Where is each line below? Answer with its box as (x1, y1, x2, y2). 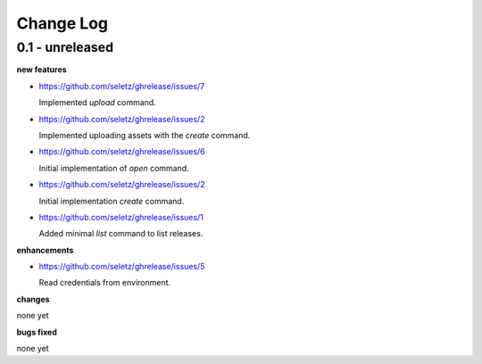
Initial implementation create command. (38, 195, 185, 206)
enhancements (16, 244, 74, 255)
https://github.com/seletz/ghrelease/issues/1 (38, 211, 204, 222)
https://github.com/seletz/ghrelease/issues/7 (38, 80, 205, 91)
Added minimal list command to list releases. (38, 228, 204, 239)
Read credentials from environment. (38, 277, 171, 288)
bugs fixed (16, 327, 58, 337)
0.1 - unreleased (16, 39, 114, 55)
